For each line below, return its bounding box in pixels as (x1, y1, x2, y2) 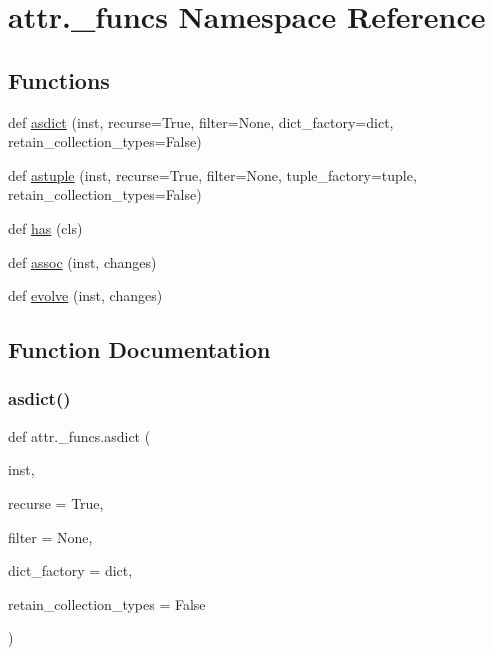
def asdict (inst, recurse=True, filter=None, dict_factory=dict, (8, 111, 394, 132)
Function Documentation (8, 334, 271, 365)
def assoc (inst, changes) (8, 251, 157, 272)
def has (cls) (8, 217, 83, 238)
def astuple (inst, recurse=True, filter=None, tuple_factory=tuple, (8, 164, 417, 185)
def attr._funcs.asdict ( (8, 425, 151, 446)
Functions (8, 64, 110, 95)
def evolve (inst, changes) (8, 285, 163, 306)
